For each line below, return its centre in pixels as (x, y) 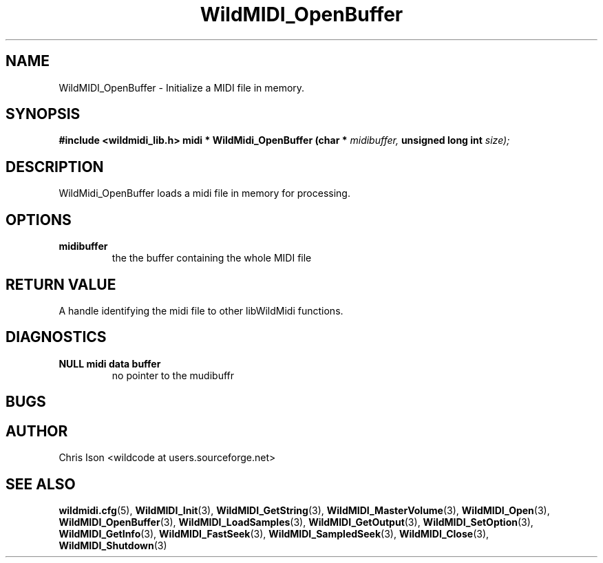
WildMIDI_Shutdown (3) (113, 545)
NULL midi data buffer (110, 363)
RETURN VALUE (61, 284)
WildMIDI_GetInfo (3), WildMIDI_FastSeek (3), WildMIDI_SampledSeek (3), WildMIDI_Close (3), (274, 533)
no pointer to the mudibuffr (173, 375)
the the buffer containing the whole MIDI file (212, 258)
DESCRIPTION (55, 167)
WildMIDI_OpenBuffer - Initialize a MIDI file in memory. (182, 87)
